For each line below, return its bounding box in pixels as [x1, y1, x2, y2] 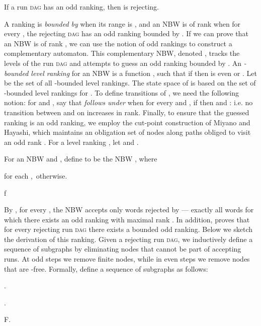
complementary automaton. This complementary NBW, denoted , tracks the [4, 48, 240, 58]
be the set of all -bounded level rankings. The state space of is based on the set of [4, 77, 256, 88]
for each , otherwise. [4, 170, 67, 181]
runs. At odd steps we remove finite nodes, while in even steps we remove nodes [4, 254, 250, 264]
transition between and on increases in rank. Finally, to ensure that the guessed [4, 107, 249, 117]
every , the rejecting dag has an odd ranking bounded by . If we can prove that [4, 28, 248, 39]
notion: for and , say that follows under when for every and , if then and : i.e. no [4, 97, 253, 108]
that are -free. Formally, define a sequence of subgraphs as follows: [4, 263, 208, 274]
